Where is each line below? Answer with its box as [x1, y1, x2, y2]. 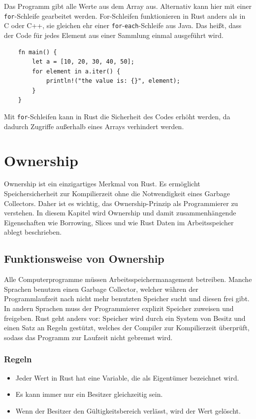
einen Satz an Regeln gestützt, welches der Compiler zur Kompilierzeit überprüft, [4, 322, 250, 333]
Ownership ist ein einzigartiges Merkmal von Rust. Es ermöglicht [4, 178, 200, 189]
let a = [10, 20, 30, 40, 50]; [32, 58, 134, 66]
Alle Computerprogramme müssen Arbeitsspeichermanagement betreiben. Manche [4, 274, 252, 284]
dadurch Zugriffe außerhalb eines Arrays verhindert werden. [4, 121, 184, 131]
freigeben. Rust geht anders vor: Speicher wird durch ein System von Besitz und [4, 313, 246, 323]
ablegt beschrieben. [4, 227, 62, 237]
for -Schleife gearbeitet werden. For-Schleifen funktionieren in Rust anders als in [4, 10, 246, 21]
